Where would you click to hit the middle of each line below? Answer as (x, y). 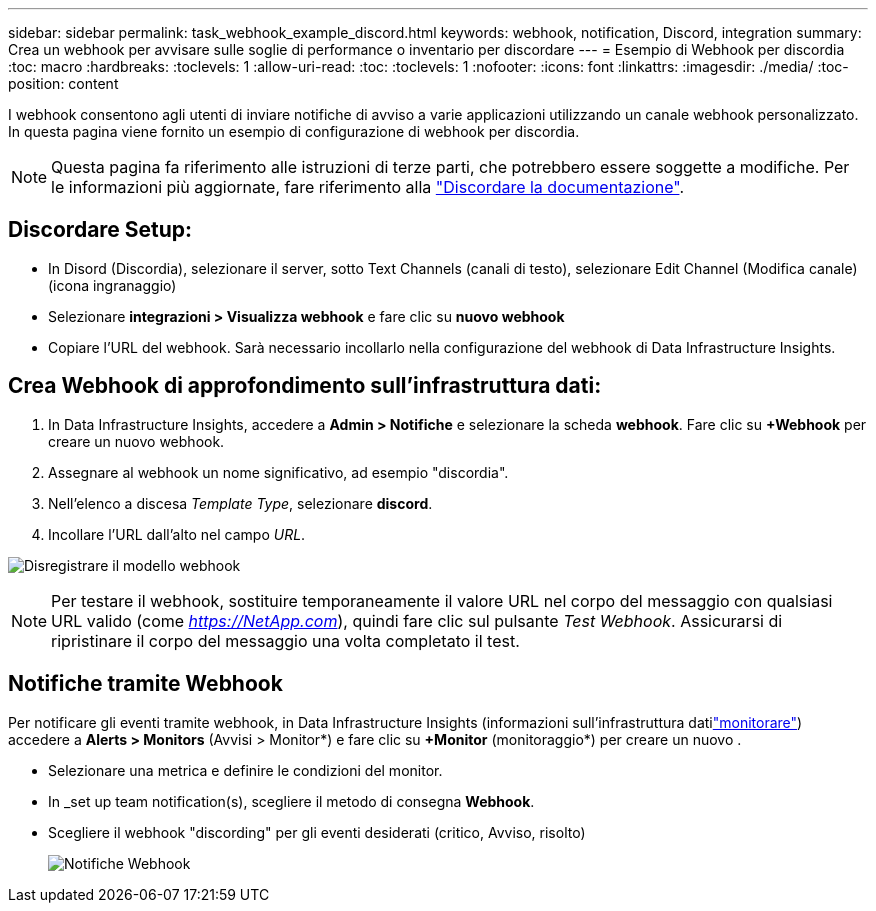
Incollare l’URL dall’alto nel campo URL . (177, 534)
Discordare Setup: (100, 230)
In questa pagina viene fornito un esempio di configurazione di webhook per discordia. (294, 131)
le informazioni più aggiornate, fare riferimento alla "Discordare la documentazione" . (368, 187)
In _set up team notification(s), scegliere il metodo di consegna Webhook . (291, 801)
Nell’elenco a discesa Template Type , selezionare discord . (240, 503)
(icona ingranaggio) (112, 285)
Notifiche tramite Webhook (145, 684)
